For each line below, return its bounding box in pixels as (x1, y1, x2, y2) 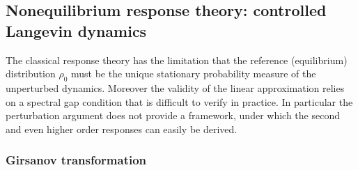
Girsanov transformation (6, 151, 147, 169)
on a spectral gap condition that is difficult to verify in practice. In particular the (6, 94, 353, 109)
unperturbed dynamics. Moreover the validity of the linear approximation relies (6, 80, 345, 95)
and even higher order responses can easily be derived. (6, 121, 238, 136)
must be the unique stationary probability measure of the (70, 66, 316, 81)
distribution (6, 66, 56, 81)
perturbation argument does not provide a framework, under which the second (6, 108, 340, 123)
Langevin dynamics (6, 20, 147, 41)
